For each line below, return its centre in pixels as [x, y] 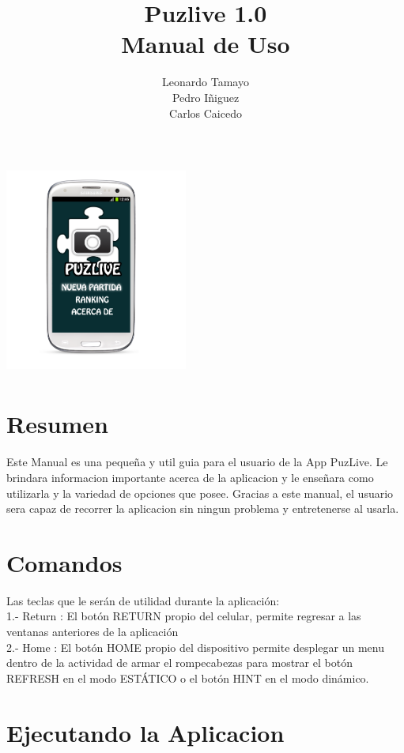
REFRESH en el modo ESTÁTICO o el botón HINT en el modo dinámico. [188, 678]
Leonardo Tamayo [206, 82]
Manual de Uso [206, 44]
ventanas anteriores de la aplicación [93, 632]
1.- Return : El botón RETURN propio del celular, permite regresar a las [184, 616]
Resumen [57, 424]
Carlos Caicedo [206, 113]
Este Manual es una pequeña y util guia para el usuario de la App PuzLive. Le [197, 462]
